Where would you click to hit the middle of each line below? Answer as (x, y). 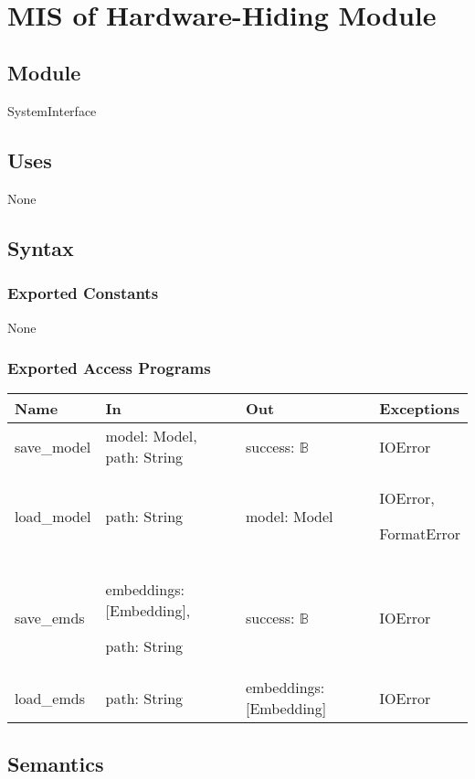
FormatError (420, 534)
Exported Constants (83, 293)
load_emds (50, 698)
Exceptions (419, 409)
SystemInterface (52, 111)
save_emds (50, 618)
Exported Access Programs (109, 368)
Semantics (56, 763)
